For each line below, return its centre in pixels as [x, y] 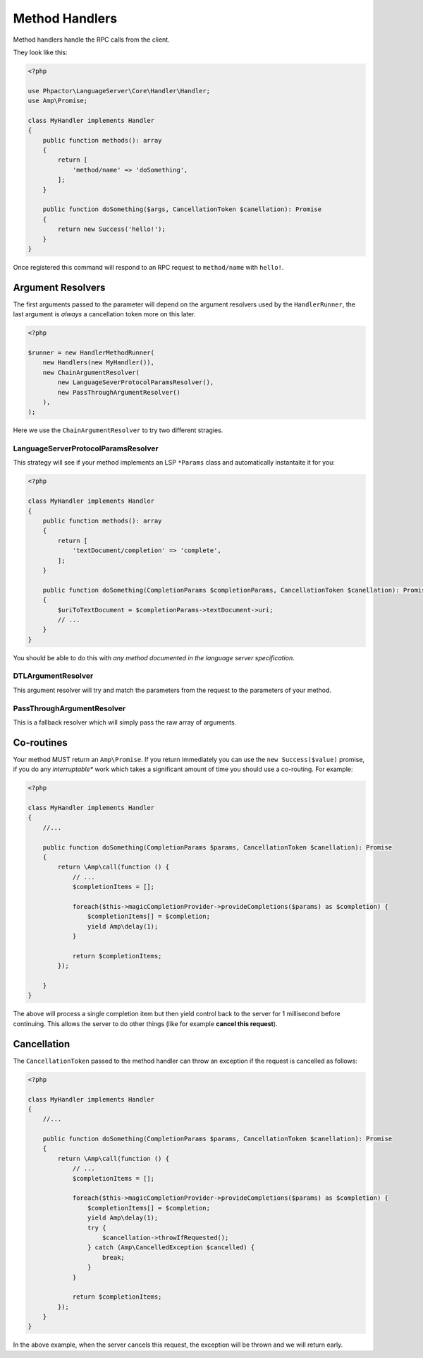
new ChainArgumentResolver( [91, 372]
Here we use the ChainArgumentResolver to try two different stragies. [118, 430]
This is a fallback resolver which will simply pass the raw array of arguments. [125, 722]
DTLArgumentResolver [53, 676]
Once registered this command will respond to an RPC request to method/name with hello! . [148, 267]
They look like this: [40, 52]
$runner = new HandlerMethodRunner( [91, 353]
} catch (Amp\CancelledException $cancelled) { [171, 1247]
